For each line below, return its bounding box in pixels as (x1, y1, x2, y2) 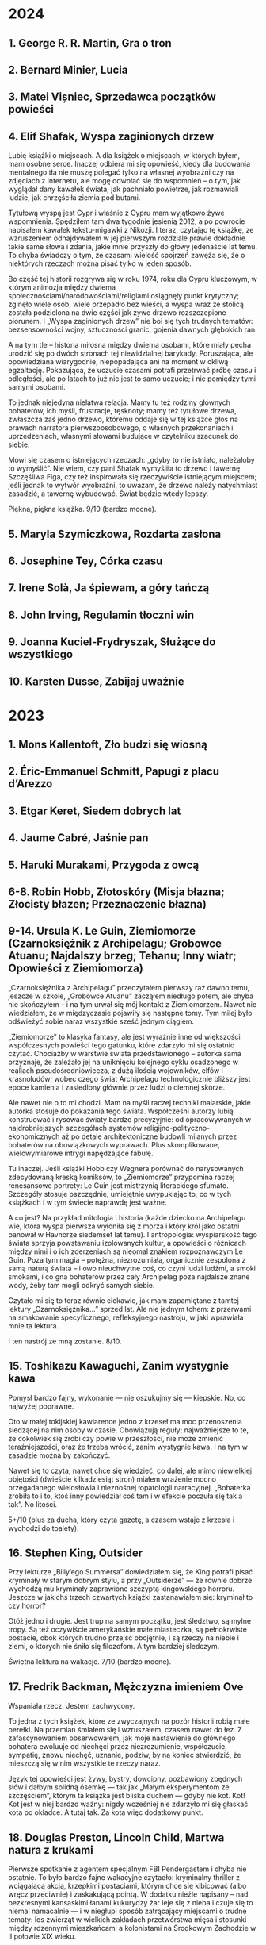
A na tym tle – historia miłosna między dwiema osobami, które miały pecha (8, 340, 252, 350)
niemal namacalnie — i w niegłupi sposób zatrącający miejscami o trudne (8, 1906, 247, 1916)
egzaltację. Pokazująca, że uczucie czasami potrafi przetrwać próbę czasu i (8, 366, 256, 375)
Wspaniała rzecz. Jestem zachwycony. (8, 1701, 135, 1711)
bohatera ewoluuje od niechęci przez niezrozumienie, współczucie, (8, 1742, 228, 1751)
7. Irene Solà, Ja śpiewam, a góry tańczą (8, 581, 210, 595)
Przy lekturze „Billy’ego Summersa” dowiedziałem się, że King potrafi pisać (8, 1567, 253, 1577)
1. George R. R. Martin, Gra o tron (8, 37, 172, 50)
